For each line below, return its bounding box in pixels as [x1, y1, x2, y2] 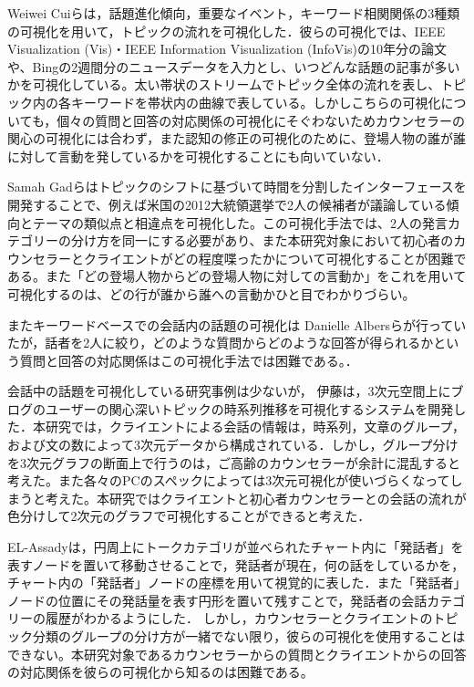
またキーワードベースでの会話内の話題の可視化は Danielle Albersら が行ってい [7, 315, 467, 334]
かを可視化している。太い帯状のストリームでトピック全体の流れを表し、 [7, 75, 441, 94]
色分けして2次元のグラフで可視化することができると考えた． [7, 506, 371, 526]
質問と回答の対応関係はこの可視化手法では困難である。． [19, 350, 358, 370]
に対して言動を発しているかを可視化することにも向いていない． [7, 146, 389, 165]
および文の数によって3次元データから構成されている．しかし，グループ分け [7, 435, 459, 454]
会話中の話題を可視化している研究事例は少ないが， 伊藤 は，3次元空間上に [7, 381, 451, 401]
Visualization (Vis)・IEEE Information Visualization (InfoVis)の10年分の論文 [7, 39, 448, 58]
